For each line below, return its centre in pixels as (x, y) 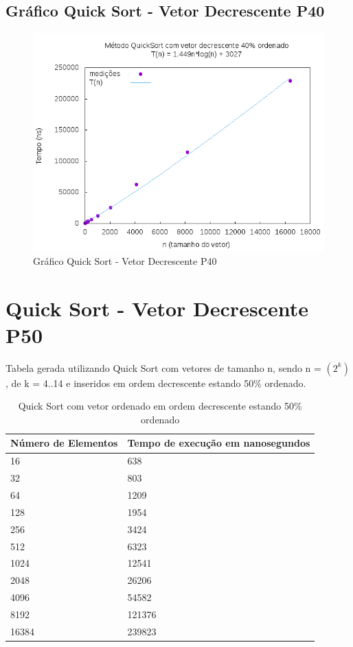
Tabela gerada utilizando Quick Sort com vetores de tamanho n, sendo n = (163, 367)
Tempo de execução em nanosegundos (219, 443)
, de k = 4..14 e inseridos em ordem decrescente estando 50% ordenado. (156, 383)
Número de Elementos (64, 443)
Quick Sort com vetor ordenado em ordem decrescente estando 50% (160, 406)
